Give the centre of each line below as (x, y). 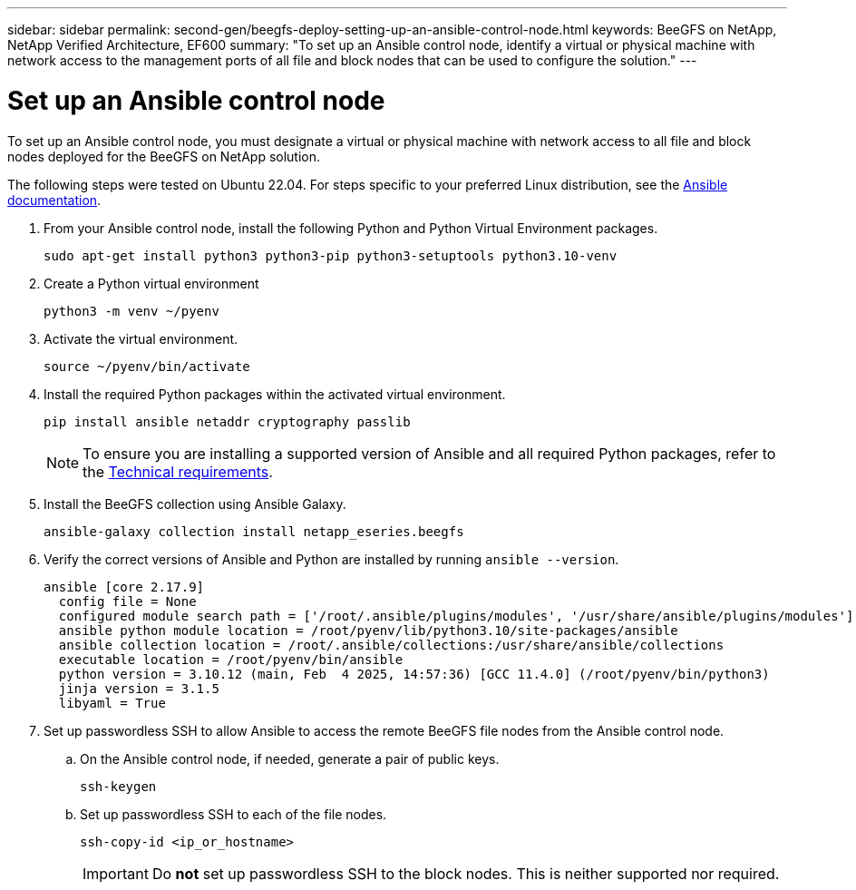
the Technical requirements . (178, 471)
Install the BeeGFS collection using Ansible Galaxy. (195, 504)
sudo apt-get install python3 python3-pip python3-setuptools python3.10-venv (331, 255)
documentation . (54, 200)
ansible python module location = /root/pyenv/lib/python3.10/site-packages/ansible (368, 630)
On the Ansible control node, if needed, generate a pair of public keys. (290, 758)
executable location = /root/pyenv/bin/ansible (231, 659)
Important (116, 873)
